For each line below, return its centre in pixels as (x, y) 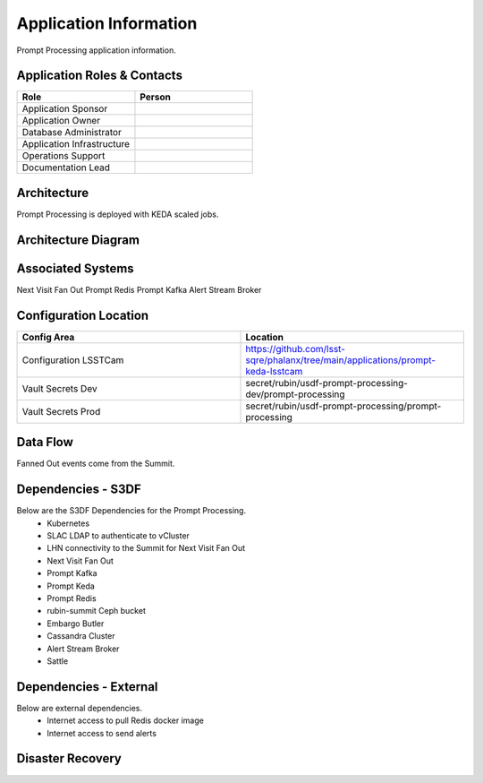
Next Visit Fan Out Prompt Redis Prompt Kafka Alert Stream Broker (139, 289)
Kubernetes (68, 523)
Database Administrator (72, 133)
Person (156, 97)
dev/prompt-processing (295, 394)
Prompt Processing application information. (96, 50)
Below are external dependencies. (80, 708)
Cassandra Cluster (81, 636)
